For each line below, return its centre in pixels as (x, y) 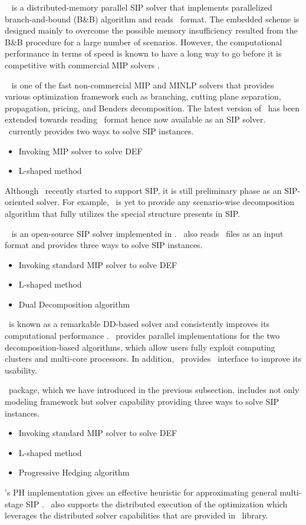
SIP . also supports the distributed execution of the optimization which (157, 503)
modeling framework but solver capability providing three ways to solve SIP (142, 402)
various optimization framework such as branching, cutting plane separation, (143, 96)
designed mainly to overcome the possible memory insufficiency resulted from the (151, 30)
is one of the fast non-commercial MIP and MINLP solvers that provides (143, 85)
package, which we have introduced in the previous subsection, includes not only (154, 390)
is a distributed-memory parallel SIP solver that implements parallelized (142, 7)
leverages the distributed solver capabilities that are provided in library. (136, 515)
